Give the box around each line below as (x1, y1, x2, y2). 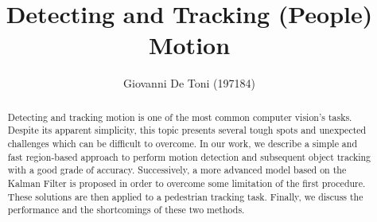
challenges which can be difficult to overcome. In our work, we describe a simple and (7, 137, 358, 150)
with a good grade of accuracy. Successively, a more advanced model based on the (7, 163, 347, 177)
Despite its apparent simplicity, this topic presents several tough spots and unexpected (7, 123, 367, 137)
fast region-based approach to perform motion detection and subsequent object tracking (7, 150, 371, 163)
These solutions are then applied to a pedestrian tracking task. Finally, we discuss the (7, 189, 363, 203)
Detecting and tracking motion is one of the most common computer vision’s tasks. (7, 110, 352, 123)
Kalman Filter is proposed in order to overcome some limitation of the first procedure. (7, 176, 366, 189)
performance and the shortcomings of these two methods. (7, 203, 245, 216)
